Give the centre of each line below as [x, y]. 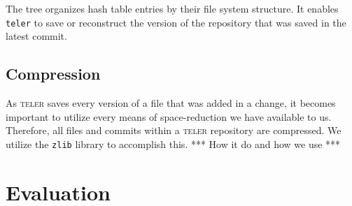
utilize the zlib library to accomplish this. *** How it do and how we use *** [173, 144]
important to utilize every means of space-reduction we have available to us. [169, 116]
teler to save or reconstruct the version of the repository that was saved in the [176, 22]
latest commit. [36, 36]
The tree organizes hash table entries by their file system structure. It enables [172, 8]
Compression [53, 74]
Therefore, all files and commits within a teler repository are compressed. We [174, 130]
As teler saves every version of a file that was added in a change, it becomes [171, 103]
